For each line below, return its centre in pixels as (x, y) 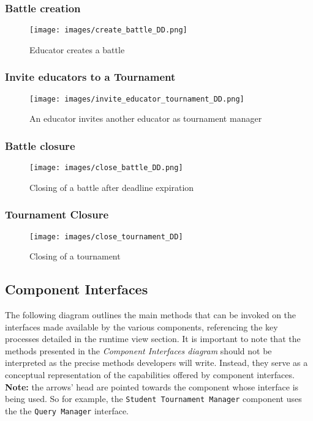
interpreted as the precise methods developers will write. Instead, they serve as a (156, 363)
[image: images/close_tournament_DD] (106, 237)
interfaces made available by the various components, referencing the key (141, 326)
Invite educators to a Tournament (90, 77)
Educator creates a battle (77, 49)
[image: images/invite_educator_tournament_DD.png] (137, 99)
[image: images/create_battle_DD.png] (108, 30)
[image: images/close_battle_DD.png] (106, 168)
